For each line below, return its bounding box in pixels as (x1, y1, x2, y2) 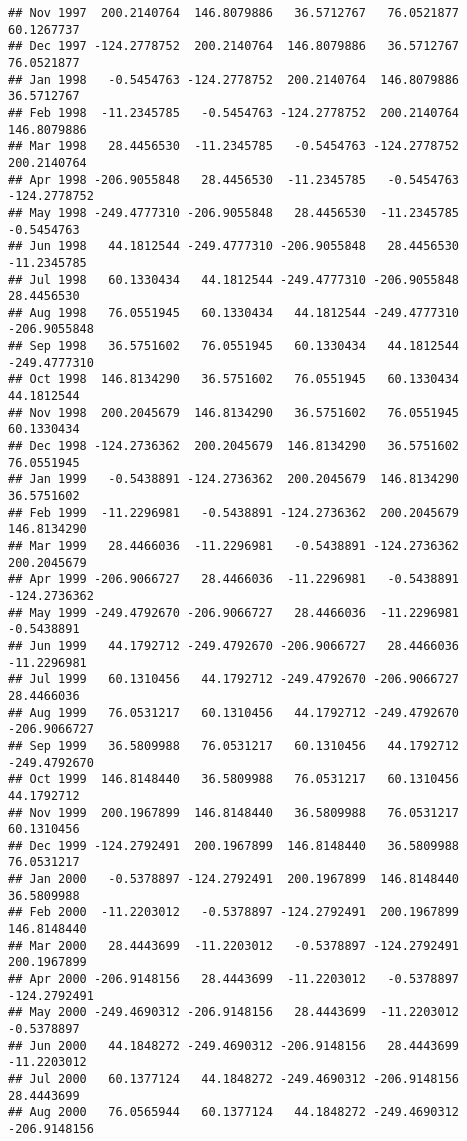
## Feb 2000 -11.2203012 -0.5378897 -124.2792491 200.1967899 (8, 905, 460, 920)
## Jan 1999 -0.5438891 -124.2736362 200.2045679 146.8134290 (8, 472, 460, 487)
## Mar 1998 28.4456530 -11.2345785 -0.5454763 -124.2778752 (8, 139, 460, 154)
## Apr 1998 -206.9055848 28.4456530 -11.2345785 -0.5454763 (8, 172, 460, 187)
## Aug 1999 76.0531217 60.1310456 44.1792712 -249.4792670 (8, 705, 460, 720)
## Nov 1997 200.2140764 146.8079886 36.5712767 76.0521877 (8, 6, 460, 20)
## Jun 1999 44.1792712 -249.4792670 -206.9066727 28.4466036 (8, 638, 460, 653)
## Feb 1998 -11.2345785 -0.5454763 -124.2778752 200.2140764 (8, 105, 460, 120)
